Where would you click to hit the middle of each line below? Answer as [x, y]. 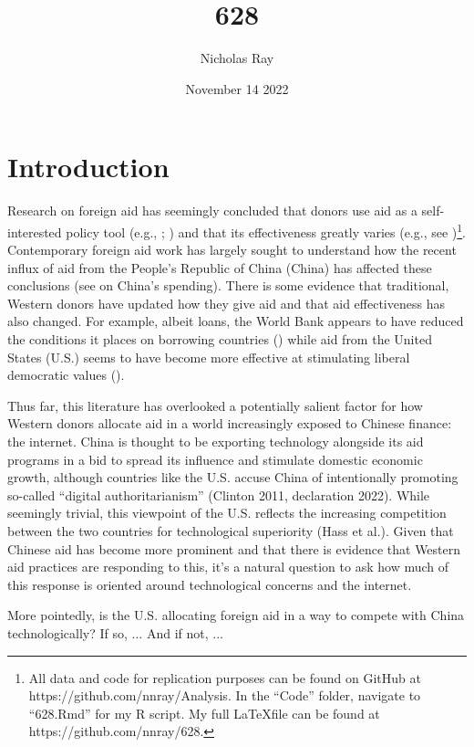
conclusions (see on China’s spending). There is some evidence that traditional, [228, 285]
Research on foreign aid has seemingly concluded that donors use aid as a [212, 210]
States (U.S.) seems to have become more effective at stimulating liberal [209, 357]
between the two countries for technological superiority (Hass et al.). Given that [231, 531]
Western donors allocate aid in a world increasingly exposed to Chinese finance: [230, 423]
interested [35, 231]
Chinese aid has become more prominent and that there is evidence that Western [234, 548]
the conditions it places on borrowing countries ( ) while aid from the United [220, 339]
